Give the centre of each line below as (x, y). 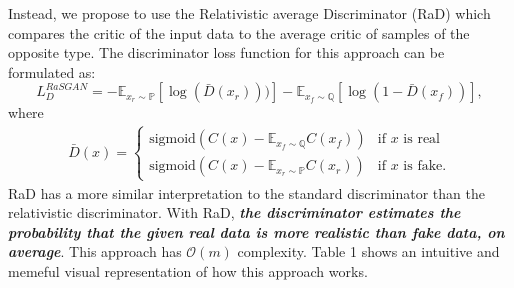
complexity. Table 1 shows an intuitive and (368, 251)
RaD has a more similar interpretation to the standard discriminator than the (246, 192)
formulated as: (52, 71)
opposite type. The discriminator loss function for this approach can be (226, 52)
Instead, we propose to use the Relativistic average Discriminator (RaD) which (249, 13)
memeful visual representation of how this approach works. (188, 270)
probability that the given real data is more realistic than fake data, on (256, 231)
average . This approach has (95, 251)
